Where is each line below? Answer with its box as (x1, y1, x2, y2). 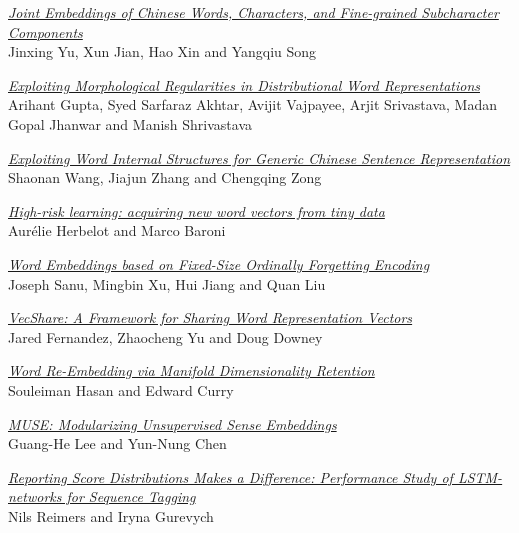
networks (8, 486, 62, 507)
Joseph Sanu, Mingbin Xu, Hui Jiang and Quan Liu (8, 273, 326, 294)
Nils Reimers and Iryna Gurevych (8, 505, 214, 526)
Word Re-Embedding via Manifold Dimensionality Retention (8, 360, 375, 381)
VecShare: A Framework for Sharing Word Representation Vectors (8, 307, 413, 328)
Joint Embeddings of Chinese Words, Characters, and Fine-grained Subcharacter (8, 2, 499, 22)
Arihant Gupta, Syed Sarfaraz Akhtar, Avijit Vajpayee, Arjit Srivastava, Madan (8, 94, 497, 115)
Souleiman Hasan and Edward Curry (8, 379, 234, 400)
